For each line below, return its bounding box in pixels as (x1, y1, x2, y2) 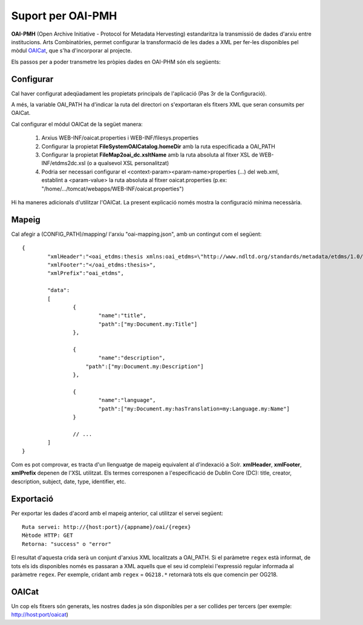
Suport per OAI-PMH (11, 9, 117, 22)
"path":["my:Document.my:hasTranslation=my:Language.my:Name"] (98, 405, 290, 412)
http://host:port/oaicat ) (11, 611, 69, 618)
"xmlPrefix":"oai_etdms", (47, 270, 124, 277)
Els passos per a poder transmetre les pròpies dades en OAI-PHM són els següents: (11, 58, 221, 65)
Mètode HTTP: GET (22, 532, 73, 539)
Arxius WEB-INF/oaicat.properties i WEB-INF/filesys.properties (41, 134, 199, 141)
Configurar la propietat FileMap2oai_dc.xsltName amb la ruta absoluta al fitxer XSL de (41, 151, 258, 158)
